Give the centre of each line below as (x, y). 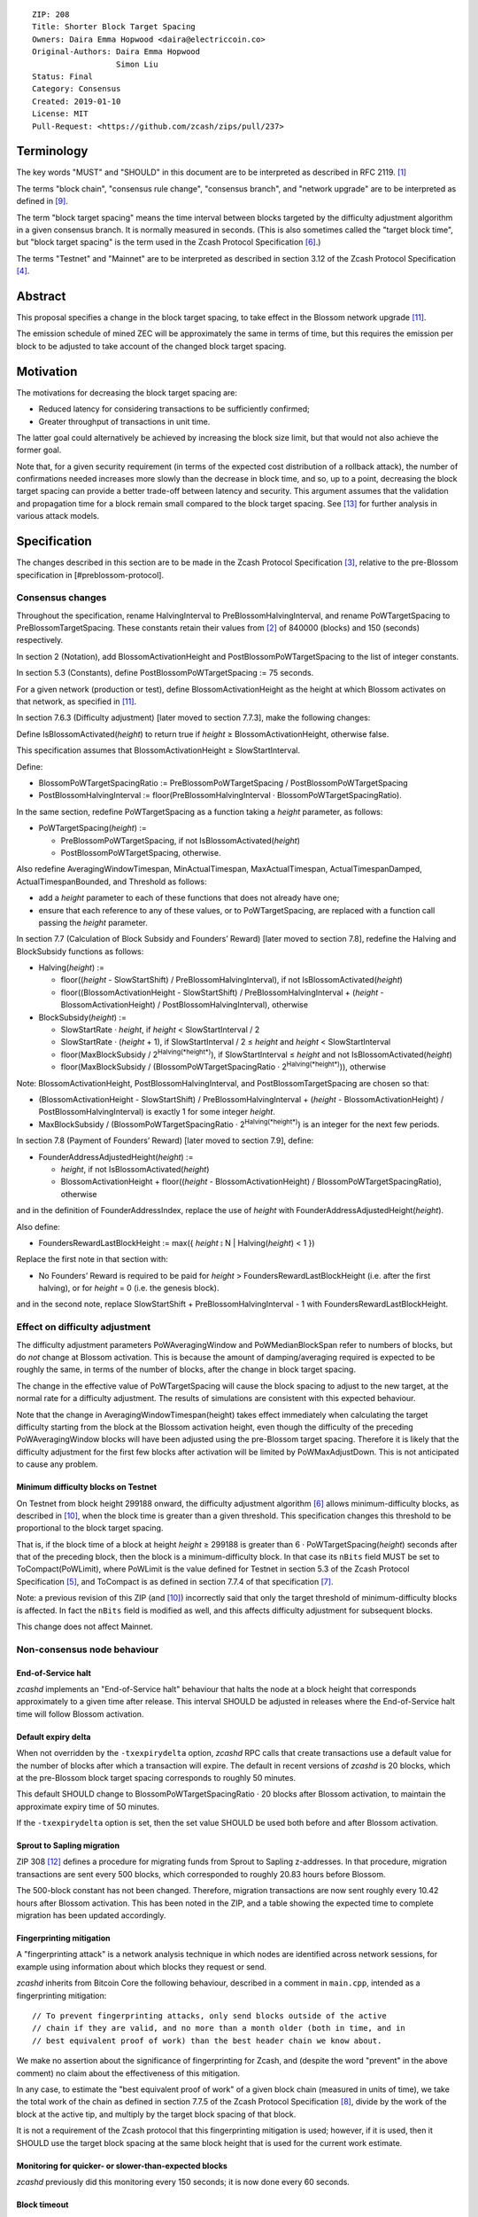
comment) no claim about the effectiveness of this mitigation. (128, 2073)
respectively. (40, 640)
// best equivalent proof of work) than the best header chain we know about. (207, 2041)
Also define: (39, 1226)
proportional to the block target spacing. (90, 1528)
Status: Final (62, 76)
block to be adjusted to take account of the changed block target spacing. (151, 346)
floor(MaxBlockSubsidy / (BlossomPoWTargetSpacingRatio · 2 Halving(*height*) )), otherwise (224, 1066)
